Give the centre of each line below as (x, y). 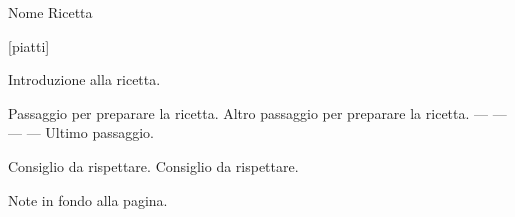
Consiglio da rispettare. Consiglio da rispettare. (153, 165)
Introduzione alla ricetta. (84, 79)
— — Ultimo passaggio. (81, 132)
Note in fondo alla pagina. (88, 199)
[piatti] (29, 45)
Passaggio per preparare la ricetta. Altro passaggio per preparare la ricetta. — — (257, 112)
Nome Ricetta (50, 12)
